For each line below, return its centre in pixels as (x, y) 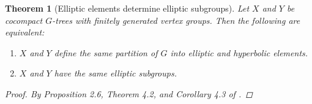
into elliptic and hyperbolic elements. (239, 52)
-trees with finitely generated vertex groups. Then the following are (176, 20)
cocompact (24, 20)
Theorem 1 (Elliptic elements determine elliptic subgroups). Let (127, 8)
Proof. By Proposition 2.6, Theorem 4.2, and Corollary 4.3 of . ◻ (129, 93)
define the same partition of (106, 52)
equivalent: (25, 32)
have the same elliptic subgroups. (115, 73)
